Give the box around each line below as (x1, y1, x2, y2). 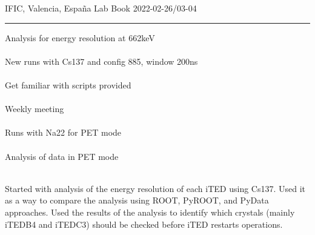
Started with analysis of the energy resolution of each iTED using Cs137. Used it (5, 182, 306, 194)
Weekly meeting (5, 102, 64, 115)
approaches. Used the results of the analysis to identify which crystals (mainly (5, 205, 295, 218)
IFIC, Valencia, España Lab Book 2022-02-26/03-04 (5, 2, 197, 14)
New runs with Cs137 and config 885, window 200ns (5, 55, 198, 67)
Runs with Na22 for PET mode (5, 126, 122, 139)
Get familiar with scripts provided (5, 78, 131, 91)
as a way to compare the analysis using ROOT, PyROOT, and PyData (5, 194, 269, 207)
